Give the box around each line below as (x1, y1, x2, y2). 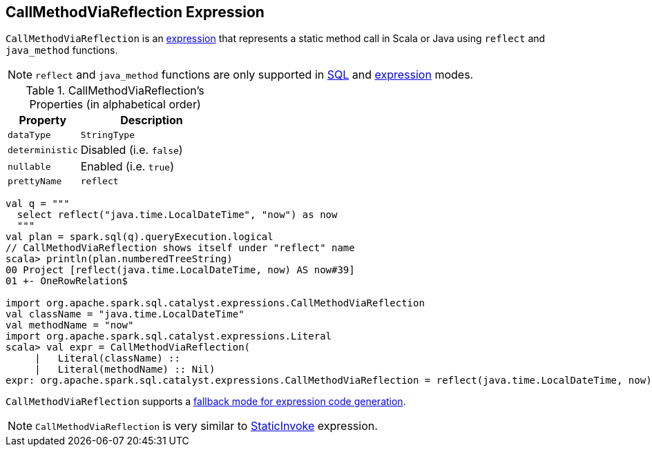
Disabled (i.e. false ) (80, 143, 183, 157)
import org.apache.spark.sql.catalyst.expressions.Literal (6, 331, 332, 342)
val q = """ (6, 198, 70, 210)
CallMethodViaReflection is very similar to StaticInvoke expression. (35, 419, 378, 433)
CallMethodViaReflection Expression (6, 3, 265, 21)
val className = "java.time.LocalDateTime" (6, 308, 245, 320)
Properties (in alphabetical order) (29, 97, 201, 112)
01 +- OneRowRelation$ (6, 275, 128, 287)
